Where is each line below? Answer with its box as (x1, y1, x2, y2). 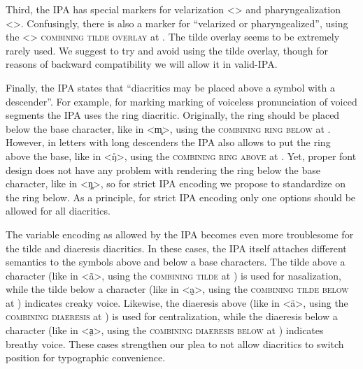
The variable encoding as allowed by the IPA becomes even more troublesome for (6, 226, 354, 241)
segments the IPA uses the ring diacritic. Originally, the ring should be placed (6, 108, 340, 122)
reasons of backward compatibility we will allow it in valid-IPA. (6, 57, 278, 71)
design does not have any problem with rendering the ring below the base (6, 162, 320, 177)
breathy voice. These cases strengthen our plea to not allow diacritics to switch (6, 336, 344, 351)
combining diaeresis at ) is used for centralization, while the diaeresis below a (6, 309, 338, 324)
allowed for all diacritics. (6, 203, 111, 218)
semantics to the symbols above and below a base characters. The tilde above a (6, 254, 346, 269)
